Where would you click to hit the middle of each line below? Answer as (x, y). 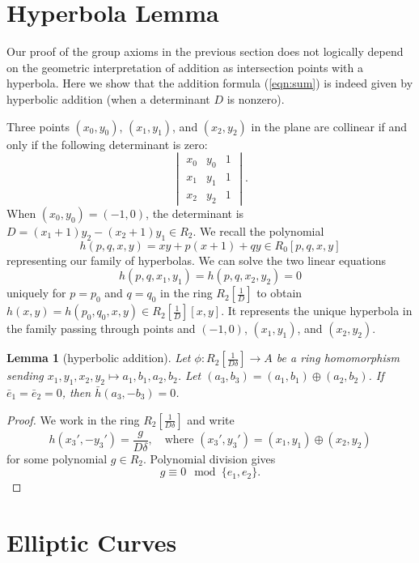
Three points (38, 126)
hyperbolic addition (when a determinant (108, 98)
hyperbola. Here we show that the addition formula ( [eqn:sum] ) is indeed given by (210, 83)
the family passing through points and (101, 328)
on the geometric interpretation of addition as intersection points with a (185, 67)
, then (76, 392)
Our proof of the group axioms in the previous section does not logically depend (205, 51)
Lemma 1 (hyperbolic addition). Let (99, 358)
